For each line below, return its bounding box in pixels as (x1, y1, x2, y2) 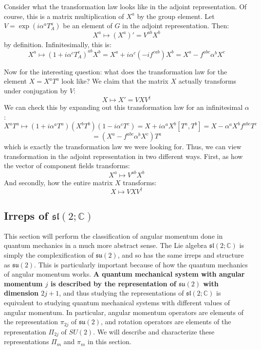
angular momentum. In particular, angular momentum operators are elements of (4, 307, 243, 317)
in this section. (88, 336, 131, 347)
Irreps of (4, 208, 48, 223)
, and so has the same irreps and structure (117, 250, 244, 260)
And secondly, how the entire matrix (4, 177, 113, 187)
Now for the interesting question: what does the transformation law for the (4, 66, 227, 76)
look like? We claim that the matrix (61, 76, 168, 86)
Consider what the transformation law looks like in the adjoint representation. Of (4, 1, 247, 11)
